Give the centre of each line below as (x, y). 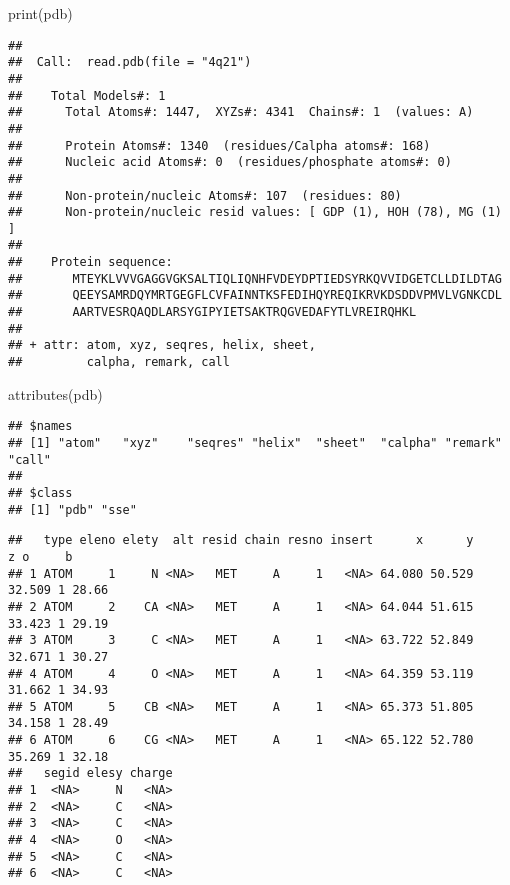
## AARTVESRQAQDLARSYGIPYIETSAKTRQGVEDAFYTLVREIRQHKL (212, 312)
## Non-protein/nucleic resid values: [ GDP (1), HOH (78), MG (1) (255, 212)
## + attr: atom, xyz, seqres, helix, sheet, (162, 345)
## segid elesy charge (90, 773)
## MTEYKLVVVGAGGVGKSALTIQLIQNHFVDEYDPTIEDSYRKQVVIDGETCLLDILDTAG (255, 278)
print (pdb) (40, 13)
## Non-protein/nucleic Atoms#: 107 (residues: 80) (205, 195)
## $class (40, 492)
